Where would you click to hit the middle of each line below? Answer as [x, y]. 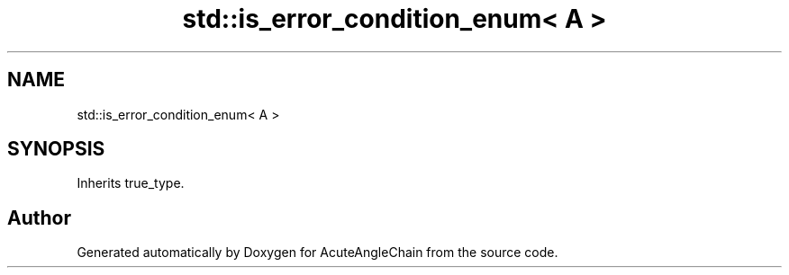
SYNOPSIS [56, 149]
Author [39, 217]
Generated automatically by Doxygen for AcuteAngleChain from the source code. [317, 253]
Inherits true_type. [131, 183]
